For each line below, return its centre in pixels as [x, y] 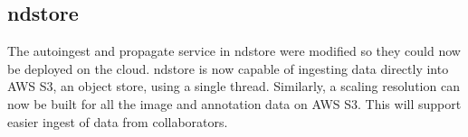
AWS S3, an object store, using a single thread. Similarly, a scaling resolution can [234, 86]
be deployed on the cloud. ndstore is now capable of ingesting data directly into [228, 68]
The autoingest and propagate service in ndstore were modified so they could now [234, 51]
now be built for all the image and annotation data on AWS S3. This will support [234, 103]
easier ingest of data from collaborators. [118, 121]
